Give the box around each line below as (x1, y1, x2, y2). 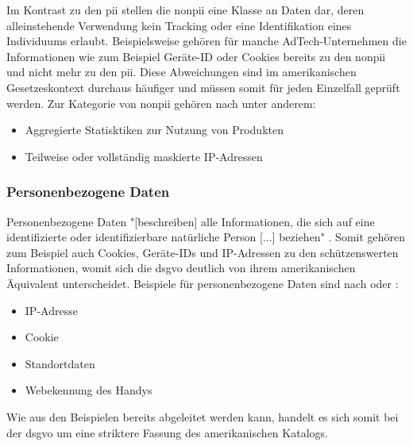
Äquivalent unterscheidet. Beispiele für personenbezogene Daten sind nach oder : (6, 275, 399, 291)
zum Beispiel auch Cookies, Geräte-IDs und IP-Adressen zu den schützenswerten (6, 244, 399, 260)
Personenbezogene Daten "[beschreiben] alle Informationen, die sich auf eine (6, 213, 375, 229)
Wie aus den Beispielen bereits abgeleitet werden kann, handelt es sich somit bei (6, 408, 399, 425)
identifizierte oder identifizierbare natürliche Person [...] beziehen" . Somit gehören (6, 229, 406, 245)
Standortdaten (25, 355, 95, 371)
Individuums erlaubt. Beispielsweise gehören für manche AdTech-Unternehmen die (6, 33, 407, 49)
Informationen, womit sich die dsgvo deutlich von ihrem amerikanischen (6, 260, 356, 276)
